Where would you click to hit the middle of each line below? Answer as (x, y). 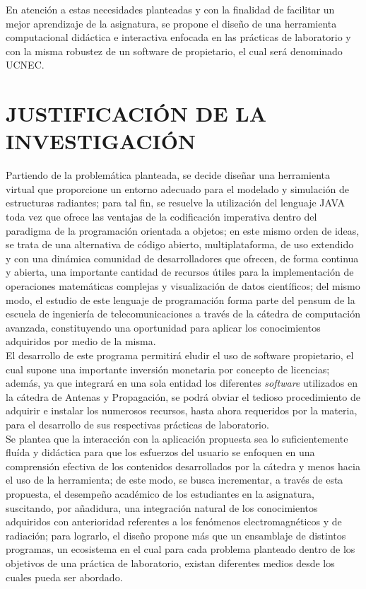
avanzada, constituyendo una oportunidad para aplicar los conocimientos (163, 327)
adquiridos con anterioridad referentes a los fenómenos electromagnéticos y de (174, 521)
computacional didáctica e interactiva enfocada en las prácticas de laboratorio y (178, 37)
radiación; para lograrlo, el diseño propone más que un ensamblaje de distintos (176, 535)
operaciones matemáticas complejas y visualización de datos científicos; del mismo (183, 286)
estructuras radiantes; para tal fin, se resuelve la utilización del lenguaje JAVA (175, 203)
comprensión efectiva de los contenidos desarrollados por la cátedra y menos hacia (183, 466)
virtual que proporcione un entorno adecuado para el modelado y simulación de (178, 188)
